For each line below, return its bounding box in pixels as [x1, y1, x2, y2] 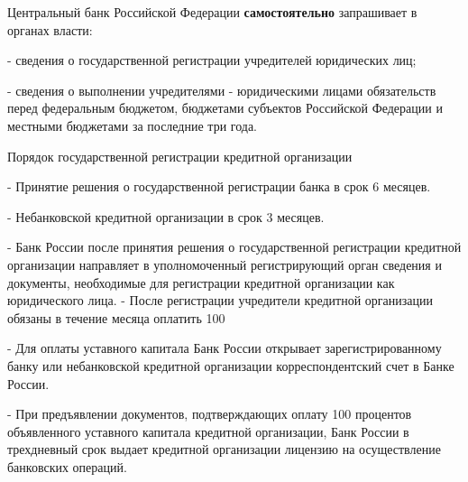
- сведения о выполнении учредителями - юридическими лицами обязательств [7, 80, 436, 99]
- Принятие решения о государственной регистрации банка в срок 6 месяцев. [7, 177, 431, 196]
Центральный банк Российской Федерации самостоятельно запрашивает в [7, 3, 418, 21]
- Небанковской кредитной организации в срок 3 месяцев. [7, 207, 325, 226]
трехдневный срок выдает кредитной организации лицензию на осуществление [7, 440, 441, 459]
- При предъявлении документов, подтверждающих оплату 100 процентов [7, 404, 412, 423]
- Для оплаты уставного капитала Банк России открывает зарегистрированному [7, 338, 442, 357]
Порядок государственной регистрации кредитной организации [7, 146, 353, 165]
